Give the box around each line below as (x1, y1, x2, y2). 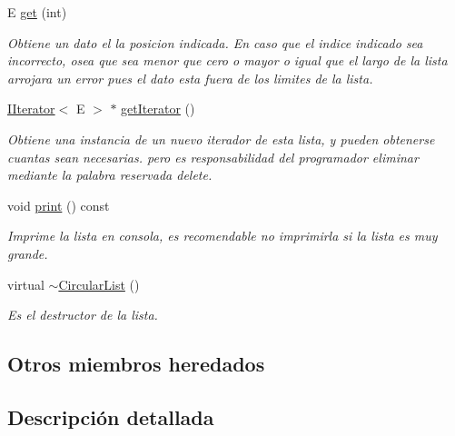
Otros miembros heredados (7, 350, 265, 378)
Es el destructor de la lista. (7, 305, 158, 324)
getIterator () (121, 99, 195, 118)
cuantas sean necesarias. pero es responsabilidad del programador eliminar (7, 147, 419, 166)
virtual (7, 274, 45, 293)
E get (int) (7, 3, 67, 21)
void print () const (7, 195, 110, 214)
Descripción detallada (7, 402, 214, 431)
